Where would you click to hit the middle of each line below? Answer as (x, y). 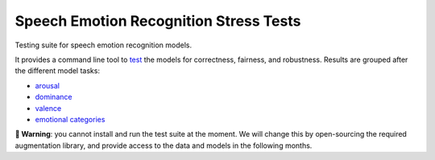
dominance (54, 97)
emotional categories (70, 119)
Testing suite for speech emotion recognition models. (104, 45)
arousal (48, 85)
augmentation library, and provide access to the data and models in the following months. (164, 146)
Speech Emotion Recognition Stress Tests (158, 21)
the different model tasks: (58, 71)
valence (48, 108)
